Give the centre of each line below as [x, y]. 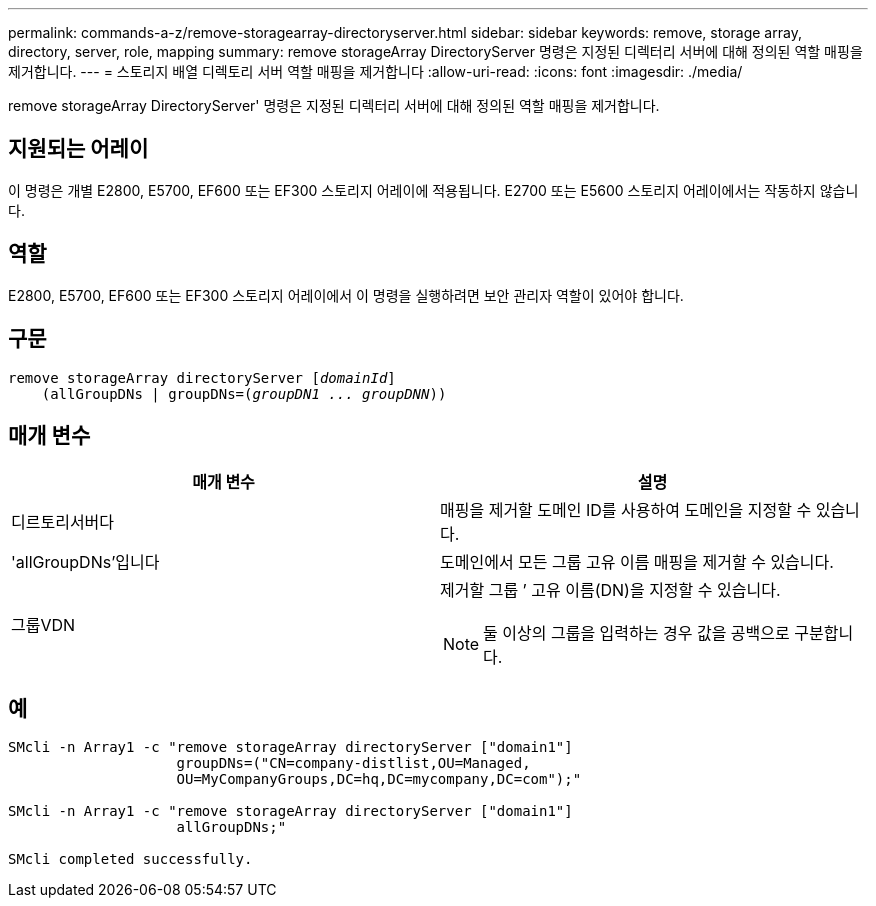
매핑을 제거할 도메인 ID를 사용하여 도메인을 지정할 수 [626, 510]
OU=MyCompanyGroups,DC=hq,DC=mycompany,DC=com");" [379, 779]
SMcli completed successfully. [130, 859]
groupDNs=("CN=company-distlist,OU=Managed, [353, 763]
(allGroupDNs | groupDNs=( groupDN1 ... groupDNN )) [244, 393]
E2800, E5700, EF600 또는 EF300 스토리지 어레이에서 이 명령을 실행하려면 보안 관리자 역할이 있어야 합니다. [346, 295]
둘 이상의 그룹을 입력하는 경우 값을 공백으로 [636, 633]
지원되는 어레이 [78, 149]
